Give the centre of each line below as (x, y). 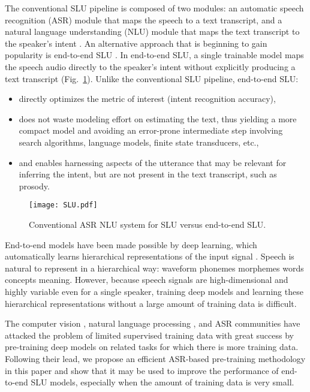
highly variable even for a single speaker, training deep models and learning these (154, 291)
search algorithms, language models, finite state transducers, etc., (139, 142)
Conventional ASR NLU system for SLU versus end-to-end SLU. (148, 224)
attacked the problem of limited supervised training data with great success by (149, 335)
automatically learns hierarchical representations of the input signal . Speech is (150, 256)
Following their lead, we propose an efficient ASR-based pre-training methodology (155, 358)
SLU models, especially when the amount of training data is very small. (162, 382)
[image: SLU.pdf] (63, 205)
